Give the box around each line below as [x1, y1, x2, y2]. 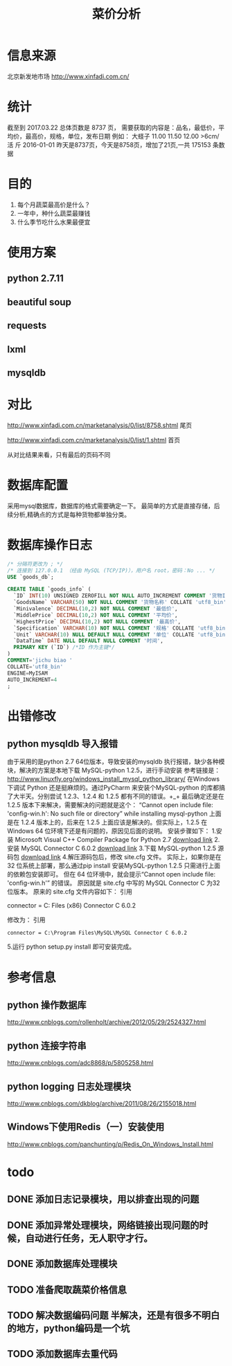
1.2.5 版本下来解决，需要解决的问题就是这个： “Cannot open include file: [7, 801, 213, 809]
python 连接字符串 [7, 1039, 87, 1051]
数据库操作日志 [7, 537, 93, 553]
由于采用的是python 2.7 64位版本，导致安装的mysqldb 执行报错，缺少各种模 [7, 757, 225, 766]
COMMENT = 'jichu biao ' [7, 657, 73, 664]
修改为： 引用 [7, 916, 46, 924]
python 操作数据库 [7, 999, 87, 1011]
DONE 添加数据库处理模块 [7, 1258, 118, 1270]
